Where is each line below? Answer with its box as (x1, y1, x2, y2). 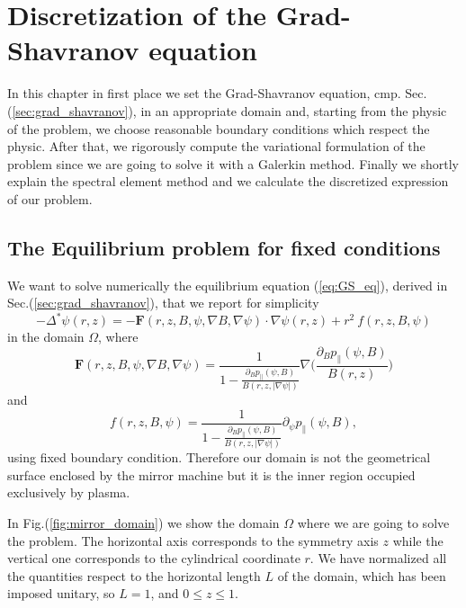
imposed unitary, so (7, 584, 115, 603)
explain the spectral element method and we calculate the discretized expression (7, 172, 449, 191)
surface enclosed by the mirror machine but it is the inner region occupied (7, 465, 416, 484)
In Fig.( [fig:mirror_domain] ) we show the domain (7, 514, 280, 532)
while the (392, 531, 444, 550)
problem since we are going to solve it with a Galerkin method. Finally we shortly (7, 154, 459, 173)
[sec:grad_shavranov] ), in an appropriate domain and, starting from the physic (12, 101, 447, 120)
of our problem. (7, 189, 93, 208)
